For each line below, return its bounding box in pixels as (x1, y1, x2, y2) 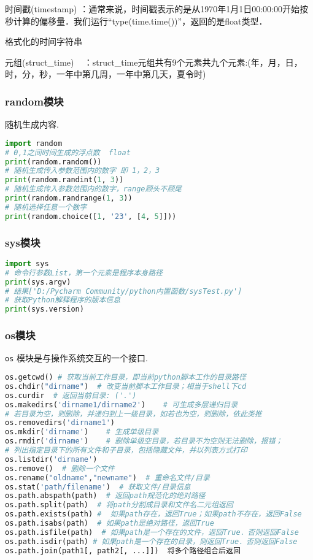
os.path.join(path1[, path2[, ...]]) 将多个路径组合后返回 (5, 546, 241, 555)
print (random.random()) (5, 157, 102, 166)
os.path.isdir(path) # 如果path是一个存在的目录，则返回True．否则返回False (5, 537, 298, 546)
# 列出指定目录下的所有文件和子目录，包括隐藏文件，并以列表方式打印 (5, 446, 247, 455)
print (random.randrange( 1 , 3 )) (5, 194, 133, 203)
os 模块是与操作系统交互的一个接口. (5, 351, 148, 364)
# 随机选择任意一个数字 (5, 202, 87, 212)
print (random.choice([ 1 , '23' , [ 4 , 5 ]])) (5, 212, 177, 221)
